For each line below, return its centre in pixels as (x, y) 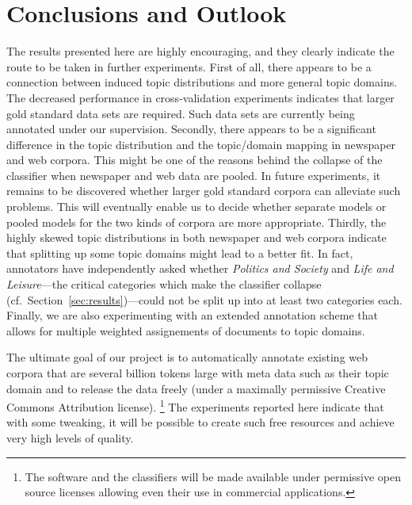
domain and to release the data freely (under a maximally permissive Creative (196, 388)
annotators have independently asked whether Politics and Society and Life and (200, 268)
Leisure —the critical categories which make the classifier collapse (164, 284)
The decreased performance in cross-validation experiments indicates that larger (200, 97)
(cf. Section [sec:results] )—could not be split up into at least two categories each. (204, 299)
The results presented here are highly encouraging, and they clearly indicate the (200, 51)
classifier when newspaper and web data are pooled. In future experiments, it (194, 175)
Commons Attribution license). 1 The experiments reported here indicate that (195, 406)
